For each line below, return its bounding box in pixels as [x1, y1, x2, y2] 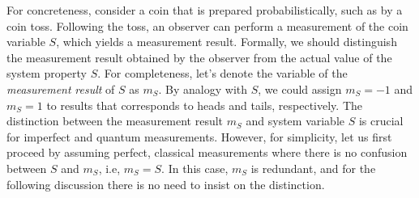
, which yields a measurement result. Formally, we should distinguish [56, 33, 397, 50]
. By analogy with [158, 80, 248, 97]
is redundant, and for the [250, 159, 376, 176]
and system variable [246, 112, 345, 129]
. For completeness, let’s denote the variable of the [97, 65, 348, 82]
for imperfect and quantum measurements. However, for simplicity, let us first [6, 128, 392, 145]
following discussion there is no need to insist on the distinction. [6, 175, 325, 192]
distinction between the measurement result [6, 112, 224, 129]
